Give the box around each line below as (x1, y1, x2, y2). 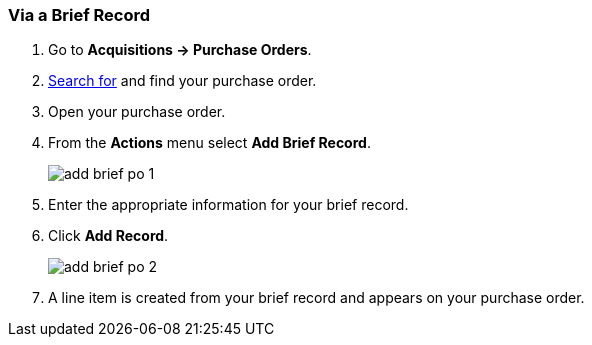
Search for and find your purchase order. (48, 72, 317, 90)
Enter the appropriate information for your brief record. (48, 196, 409, 214)
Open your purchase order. (48, 103, 226, 121)
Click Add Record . (48, 227, 169, 245)
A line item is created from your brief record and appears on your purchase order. (48, 289, 585, 307)
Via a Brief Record (8, 5, 151, 25)
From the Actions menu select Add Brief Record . (48, 134, 371, 152)
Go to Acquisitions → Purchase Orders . (48, 41, 312, 59)
